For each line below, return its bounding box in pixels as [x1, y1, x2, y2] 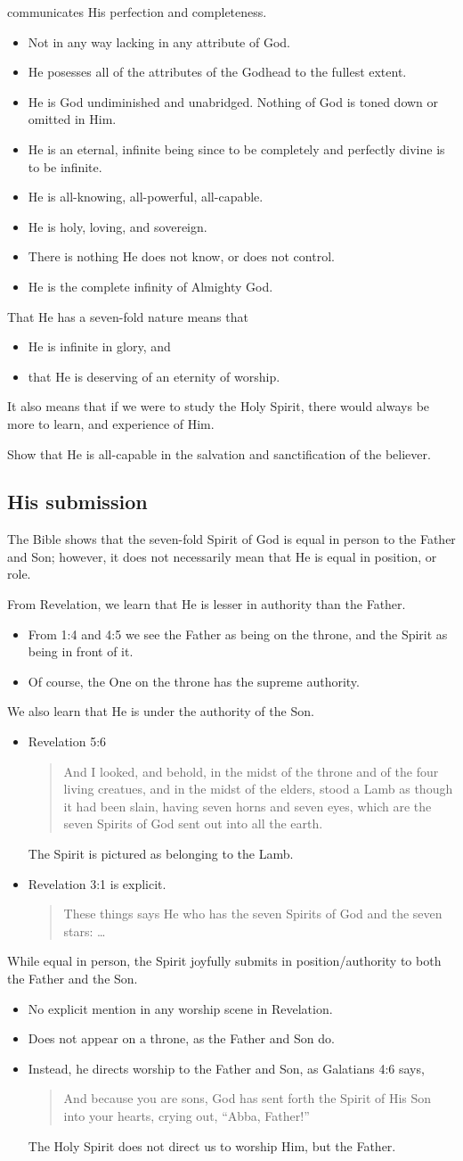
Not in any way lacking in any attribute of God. [28, 32, 290, 51]
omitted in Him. [28, 110, 117, 128]
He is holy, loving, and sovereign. [28, 217, 207, 235]
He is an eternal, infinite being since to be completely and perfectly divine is [28, 139, 445, 158]
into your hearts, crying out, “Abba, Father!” [63, 1106, 310, 1124]
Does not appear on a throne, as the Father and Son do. [28, 1029, 335, 1048]
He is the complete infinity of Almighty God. [28, 276, 273, 295]
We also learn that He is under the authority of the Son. [7, 702, 314, 720]
